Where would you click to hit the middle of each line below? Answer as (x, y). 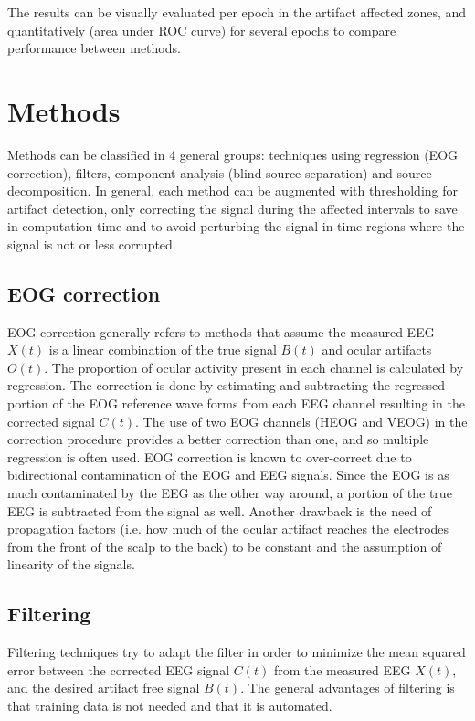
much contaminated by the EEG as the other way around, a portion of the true (230, 493)
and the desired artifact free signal (104, 688)
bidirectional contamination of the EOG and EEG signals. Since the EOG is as (228, 475)
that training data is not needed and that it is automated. (170, 705)
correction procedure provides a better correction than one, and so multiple (218, 439)
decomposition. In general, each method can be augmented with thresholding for (233, 191)
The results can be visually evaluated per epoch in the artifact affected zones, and (237, 12)
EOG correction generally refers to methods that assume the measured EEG (221, 331)
